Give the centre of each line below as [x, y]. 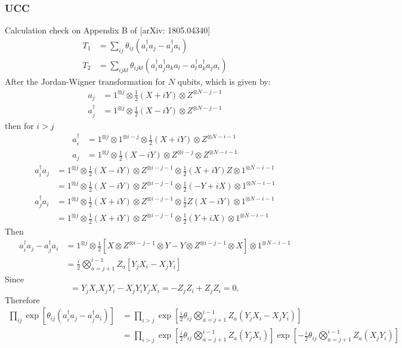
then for [19, 125]
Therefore [22, 299]
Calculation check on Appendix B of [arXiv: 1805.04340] [108, 30]
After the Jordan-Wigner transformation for [85, 81]
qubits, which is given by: [224, 81]
